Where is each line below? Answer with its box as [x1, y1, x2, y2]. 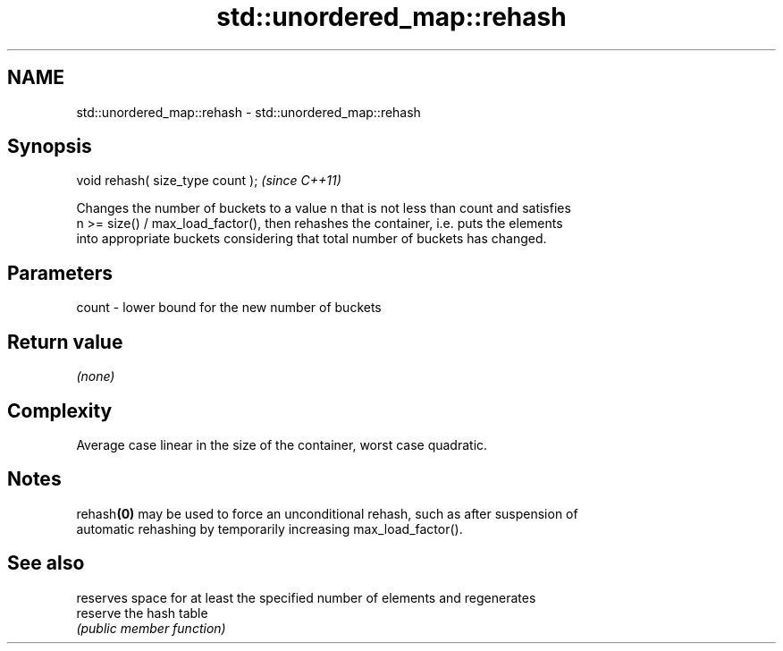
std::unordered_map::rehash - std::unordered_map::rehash [76, 104, 421, 120]
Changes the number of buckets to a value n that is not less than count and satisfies [76, 200, 571, 216]
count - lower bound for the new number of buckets [76, 300, 382, 316]
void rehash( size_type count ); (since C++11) [76, 173, 341, 189]
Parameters [7, 261, 113, 284]
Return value [7, 330, 123, 353]
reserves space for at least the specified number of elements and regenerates [76, 589, 536, 605]
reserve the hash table [76, 604, 208, 621]
